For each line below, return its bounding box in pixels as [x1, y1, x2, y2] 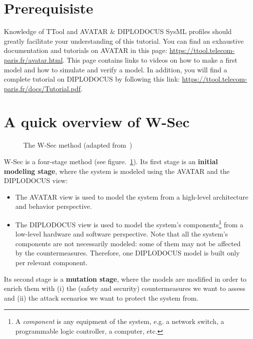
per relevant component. [15, 257, 88, 267]
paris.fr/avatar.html [4, 54, 63, 65]
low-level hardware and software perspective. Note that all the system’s [15, 229, 228, 239]
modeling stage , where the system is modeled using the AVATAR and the [4, 166, 230, 176]
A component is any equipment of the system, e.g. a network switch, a [15, 316, 224, 326]
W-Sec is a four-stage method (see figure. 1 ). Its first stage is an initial [4, 156, 218, 166]
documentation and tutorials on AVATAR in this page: [4, 45, 167, 55]
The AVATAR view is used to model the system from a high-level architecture [15, 191, 249, 202]
